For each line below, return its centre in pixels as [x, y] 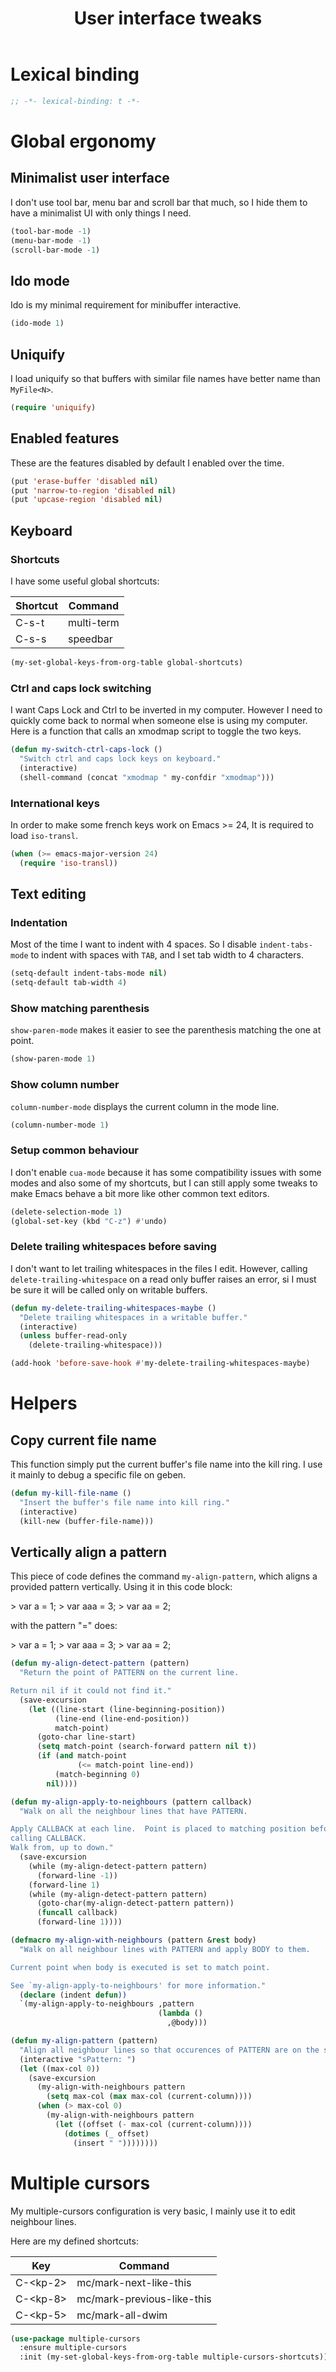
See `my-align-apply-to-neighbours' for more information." [138, 1985]
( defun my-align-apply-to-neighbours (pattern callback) [131, 1802]
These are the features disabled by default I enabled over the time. [147, 463]
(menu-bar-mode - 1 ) [51, 240]
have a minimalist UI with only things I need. [101, 213]
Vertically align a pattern [89, 1552]
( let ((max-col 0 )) [60, 2068]
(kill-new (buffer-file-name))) [87, 1521]
